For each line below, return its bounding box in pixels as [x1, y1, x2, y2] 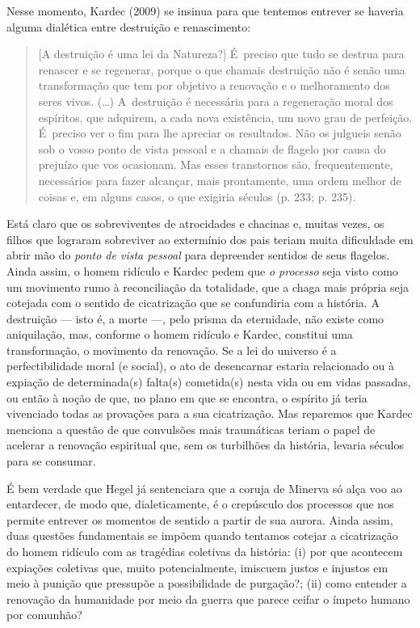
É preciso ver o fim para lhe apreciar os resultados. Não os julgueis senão [38, 124, 401, 141]
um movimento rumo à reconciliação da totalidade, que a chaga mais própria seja [6, 278, 409, 295]
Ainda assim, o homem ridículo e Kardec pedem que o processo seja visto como [6, 262, 398, 279]
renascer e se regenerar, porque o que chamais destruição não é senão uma [38, 61, 405, 78]
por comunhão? [6, 606, 82, 623]
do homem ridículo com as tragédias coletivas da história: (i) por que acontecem [6, 543, 403, 559]
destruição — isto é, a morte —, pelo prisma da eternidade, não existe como [6, 310, 384, 327]
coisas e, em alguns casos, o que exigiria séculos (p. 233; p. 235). [38, 188, 356, 204]
